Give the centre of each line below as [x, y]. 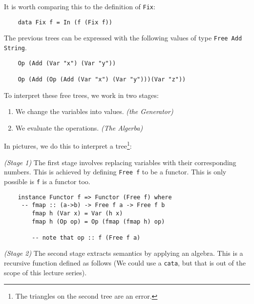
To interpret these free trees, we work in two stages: [81, 95]
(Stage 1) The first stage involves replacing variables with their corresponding [120, 162]
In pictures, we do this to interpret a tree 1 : [68, 145]
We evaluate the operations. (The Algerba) [79, 127]
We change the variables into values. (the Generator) [94, 111]
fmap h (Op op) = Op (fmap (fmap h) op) [98, 221]
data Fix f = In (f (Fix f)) [65, 22]
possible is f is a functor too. [47, 181]
